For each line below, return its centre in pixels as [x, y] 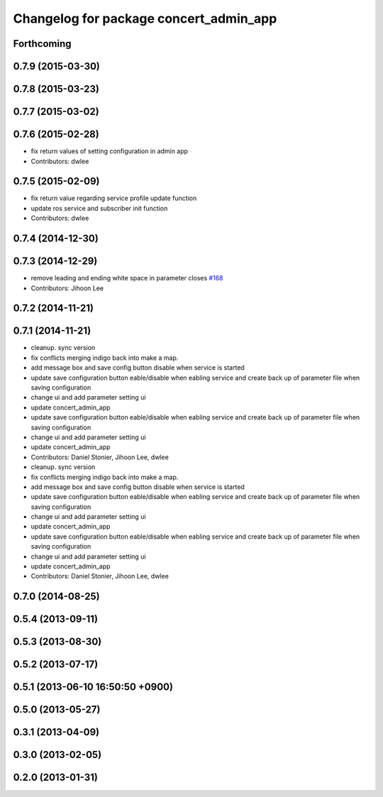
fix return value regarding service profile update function [114, 198]
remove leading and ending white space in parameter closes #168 [127, 278]
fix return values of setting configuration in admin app [109, 151]
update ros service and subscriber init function [99, 208]
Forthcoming [42, 44]
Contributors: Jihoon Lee [67, 288]
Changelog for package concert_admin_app [145, 18]
